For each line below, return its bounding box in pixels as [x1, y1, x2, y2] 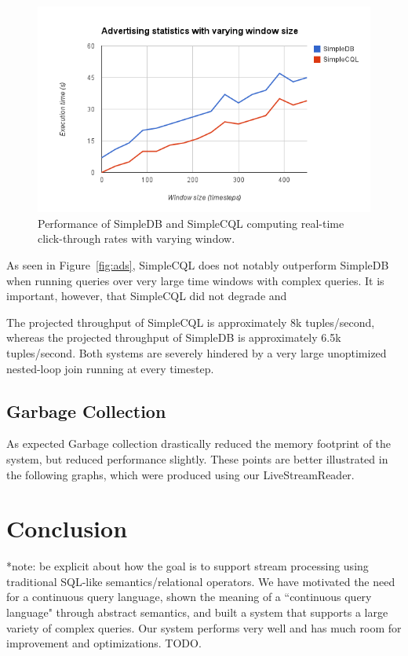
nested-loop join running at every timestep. [6, 360, 214, 376]
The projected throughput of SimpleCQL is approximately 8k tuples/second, [6, 313, 375, 330]
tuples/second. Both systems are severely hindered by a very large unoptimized [6, 344, 387, 361]
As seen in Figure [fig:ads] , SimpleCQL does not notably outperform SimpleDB [6, 256, 389, 273]
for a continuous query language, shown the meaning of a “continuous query [6, 588, 372, 605]
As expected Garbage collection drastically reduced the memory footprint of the [6, 435, 392, 452]
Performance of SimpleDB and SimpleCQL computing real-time [38, 214, 344, 231]
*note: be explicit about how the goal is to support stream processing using [6, 558, 369, 574]
